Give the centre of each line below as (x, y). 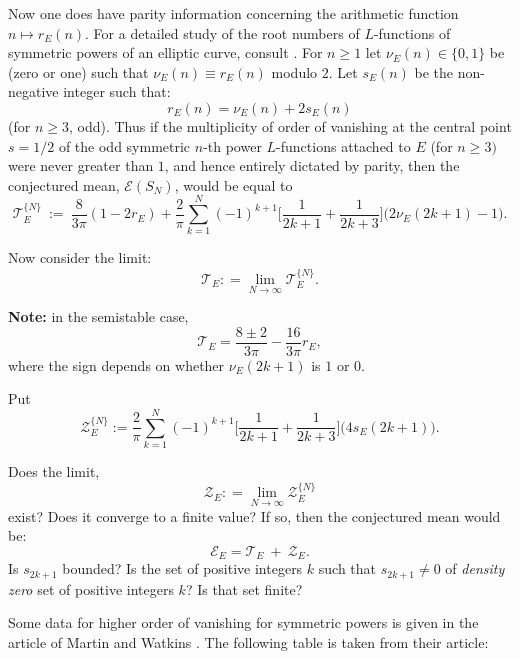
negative (33, 91)
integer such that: (117, 91)
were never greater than (81, 165)
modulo (294, 71)
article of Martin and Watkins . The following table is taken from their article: (248, 641)
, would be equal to (233, 184)
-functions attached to (343, 145)
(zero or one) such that (78, 71)
